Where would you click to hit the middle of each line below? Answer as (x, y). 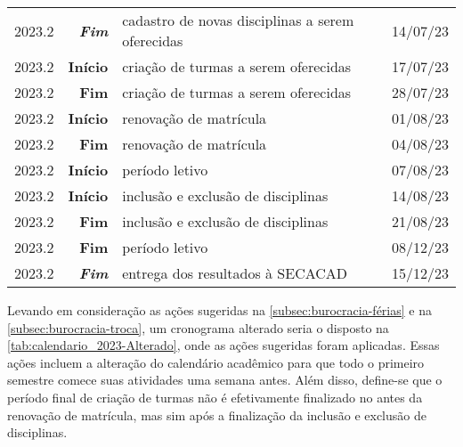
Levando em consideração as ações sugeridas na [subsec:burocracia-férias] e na (219, 310)
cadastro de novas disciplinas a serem (238, 20)
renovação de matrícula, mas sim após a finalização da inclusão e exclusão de (217, 414)
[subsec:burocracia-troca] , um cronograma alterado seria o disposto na (198, 327)
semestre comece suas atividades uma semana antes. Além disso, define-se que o (225, 380)
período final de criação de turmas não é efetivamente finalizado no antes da (215, 397)
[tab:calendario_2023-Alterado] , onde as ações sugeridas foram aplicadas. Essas (223, 345)
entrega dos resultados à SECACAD (235, 273)
